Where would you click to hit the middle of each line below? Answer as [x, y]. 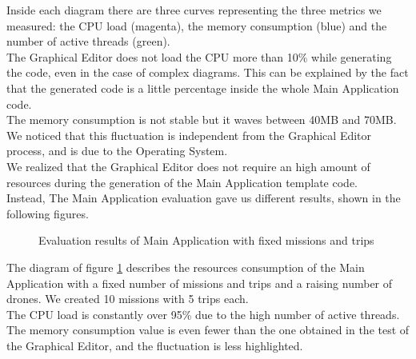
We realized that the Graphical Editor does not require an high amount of [188, 166]
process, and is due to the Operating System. [117, 151]
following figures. [48, 213]
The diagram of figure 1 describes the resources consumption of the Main [186, 267]
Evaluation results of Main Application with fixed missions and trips [206, 240]
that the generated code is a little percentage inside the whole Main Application [203, 88]
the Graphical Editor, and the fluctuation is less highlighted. [155, 345]
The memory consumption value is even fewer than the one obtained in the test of [208, 330]
